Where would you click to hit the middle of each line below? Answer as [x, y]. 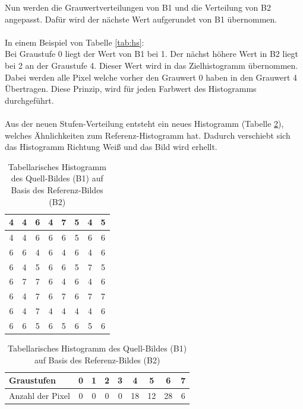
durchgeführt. [29, 100]
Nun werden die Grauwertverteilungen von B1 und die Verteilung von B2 [138, 7]
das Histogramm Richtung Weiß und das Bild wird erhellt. [111, 147]
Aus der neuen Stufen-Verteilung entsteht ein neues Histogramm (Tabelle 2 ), [144, 123]
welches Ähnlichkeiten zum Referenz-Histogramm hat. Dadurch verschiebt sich [148, 135]
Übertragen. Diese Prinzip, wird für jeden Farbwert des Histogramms [131, 89]
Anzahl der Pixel [40, 396]
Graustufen [32, 380]
